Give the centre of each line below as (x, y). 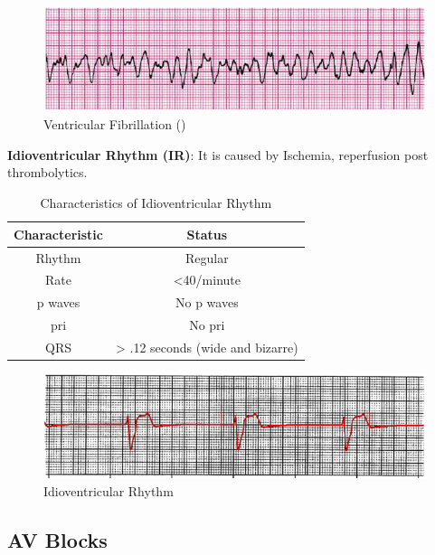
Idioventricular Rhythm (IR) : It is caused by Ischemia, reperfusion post (218, 154)
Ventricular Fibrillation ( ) (115, 124)
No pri (207, 325)
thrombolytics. (47, 172)
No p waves (207, 302)
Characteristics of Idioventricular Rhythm (156, 203)
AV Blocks (57, 539)
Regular (207, 257)
